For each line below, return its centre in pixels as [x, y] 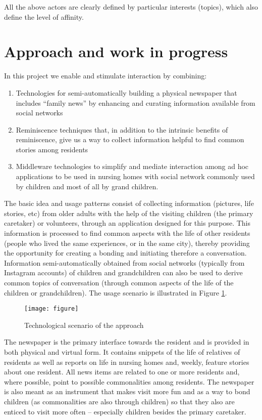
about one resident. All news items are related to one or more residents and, [122, 372]
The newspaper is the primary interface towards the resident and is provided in [127, 342]
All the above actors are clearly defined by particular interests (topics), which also [131, 7]
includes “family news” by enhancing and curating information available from [136, 102]
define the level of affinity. [44, 16]
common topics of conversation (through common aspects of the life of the [119, 282]
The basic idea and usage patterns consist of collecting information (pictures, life [129, 203]
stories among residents [52, 149]
